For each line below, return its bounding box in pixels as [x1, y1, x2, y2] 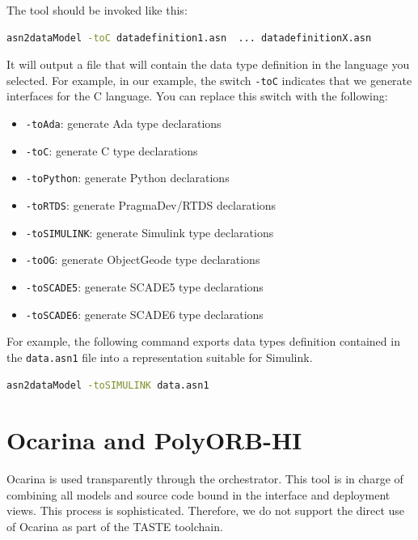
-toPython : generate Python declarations [25, 169, 230, 186]
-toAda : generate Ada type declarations [25, 115, 222, 132]
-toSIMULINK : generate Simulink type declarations [25, 223, 274, 240]
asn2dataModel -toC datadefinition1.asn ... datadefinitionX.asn [6, 32, 372, 44]
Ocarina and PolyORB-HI [6, 423, 302, 457]
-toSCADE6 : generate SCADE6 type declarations [25, 305, 264, 322]
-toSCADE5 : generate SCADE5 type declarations [25, 278, 264, 295]
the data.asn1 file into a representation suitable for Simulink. [6, 348, 313, 365]
